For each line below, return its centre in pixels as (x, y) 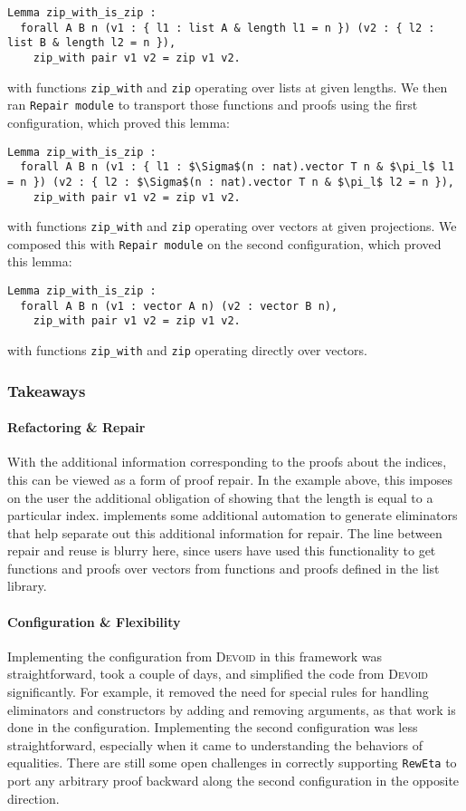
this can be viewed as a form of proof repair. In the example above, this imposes (230, 479)
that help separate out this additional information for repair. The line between (225, 532)
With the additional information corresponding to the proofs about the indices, (227, 462)
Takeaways (47, 390)
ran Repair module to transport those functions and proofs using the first (213, 105)
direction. (33, 798)
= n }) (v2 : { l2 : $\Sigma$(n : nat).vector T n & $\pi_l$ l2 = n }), (231, 182)
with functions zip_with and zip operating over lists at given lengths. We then (228, 87)
